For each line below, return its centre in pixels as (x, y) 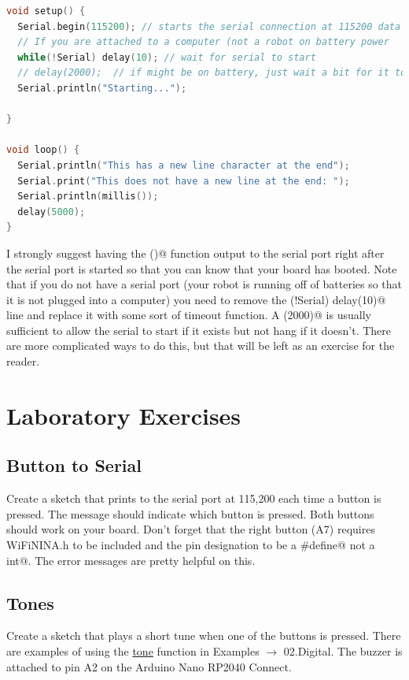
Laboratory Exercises (124, 415)
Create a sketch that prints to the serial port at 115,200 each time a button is (194, 498)
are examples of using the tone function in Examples (133, 651)
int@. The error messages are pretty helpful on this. (131, 560)
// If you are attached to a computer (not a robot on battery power (203, 42)
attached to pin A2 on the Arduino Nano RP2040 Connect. (149, 666)
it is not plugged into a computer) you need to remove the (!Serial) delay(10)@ (196, 299)
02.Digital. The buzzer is (343, 651)
